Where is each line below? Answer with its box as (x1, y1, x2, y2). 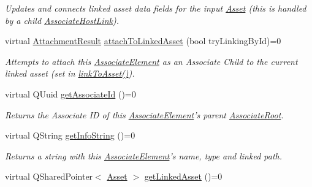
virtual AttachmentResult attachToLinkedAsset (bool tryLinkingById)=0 (5, 34, 281, 47)
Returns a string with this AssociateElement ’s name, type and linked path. (5, 149, 282, 162)
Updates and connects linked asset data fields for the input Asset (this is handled (5, 2, 306, 14)
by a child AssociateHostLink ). (5, 13, 119, 26)
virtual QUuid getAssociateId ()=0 (5, 87, 136, 100)
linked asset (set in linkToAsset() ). (5, 67, 135, 80)
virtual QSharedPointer (5, 170, 93, 183)
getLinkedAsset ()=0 (144, 170, 223, 183)
